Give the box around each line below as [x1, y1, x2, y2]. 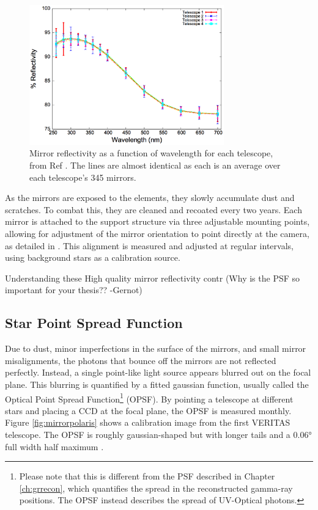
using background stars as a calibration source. [5, 251, 180, 264]
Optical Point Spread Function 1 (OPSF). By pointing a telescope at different [5, 390, 294, 405]
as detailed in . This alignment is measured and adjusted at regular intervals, [5, 239, 294, 252]
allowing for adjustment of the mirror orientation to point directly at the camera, [5, 227, 309, 239]
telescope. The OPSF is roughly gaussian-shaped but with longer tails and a [5, 428, 290, 440]
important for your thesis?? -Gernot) [5, 283, 142, 296]
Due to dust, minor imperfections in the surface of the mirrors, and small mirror [5, 342, 306, 355]
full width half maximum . [5, 440, 104, 453]
